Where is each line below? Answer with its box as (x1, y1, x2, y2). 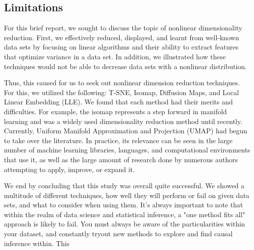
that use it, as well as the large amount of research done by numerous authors (4, 154, 238, 164)
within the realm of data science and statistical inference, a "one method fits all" (4, 209, 245, 219)
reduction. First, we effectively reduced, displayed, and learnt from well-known (4, 32, 239, 42)
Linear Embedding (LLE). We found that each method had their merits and (4, 97, 233, 107)
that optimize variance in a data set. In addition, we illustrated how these (4, 51, 226, 61)
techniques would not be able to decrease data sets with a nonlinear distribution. (4, 61, 247, 71)
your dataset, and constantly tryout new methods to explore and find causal (4, 228, 233, 239)
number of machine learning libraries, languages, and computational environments (4, 145, 251, 155)
